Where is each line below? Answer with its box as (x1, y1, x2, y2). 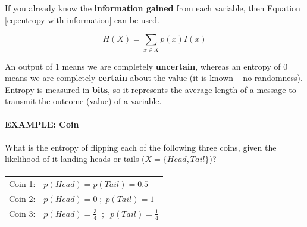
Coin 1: (9, 178, 36, 190)
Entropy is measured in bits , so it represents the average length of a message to (5, 83, 296, 95)
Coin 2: (9, 192, 36, 205)
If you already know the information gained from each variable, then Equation (5, 2, 300, 14)
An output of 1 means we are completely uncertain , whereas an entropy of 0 (5, 60, 288, 72)
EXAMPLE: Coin (5, 118, 79, 130)
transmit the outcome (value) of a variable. (5, 95, 162, 107)
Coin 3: (9, 207, 36, 220)
